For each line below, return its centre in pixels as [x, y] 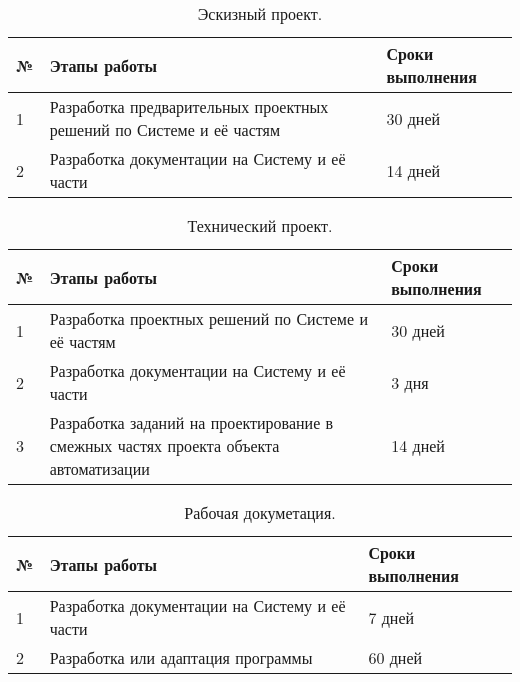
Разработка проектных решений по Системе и [208, 318]
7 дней [391, 617]
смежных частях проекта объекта [164, 445]
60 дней [395, 657]
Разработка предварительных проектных [189, 106]
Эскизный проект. [260, 13]
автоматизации [99, 468]
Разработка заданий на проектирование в [191, 422]
